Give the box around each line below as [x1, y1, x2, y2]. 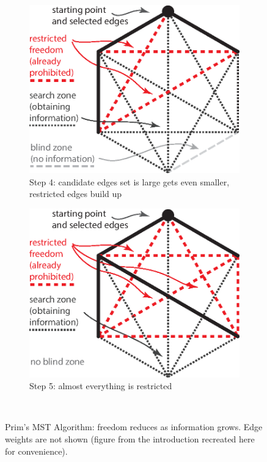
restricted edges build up [29, 187, 122, 200]
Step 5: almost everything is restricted [29, 379, 172, 392]
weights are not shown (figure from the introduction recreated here [5, 433, 255, 445]
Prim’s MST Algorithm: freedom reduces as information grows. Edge [5, 420, 263, 433]
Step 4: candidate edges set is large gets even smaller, [29, 175, 230, 188]
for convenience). [5, 444, 68, 457]
